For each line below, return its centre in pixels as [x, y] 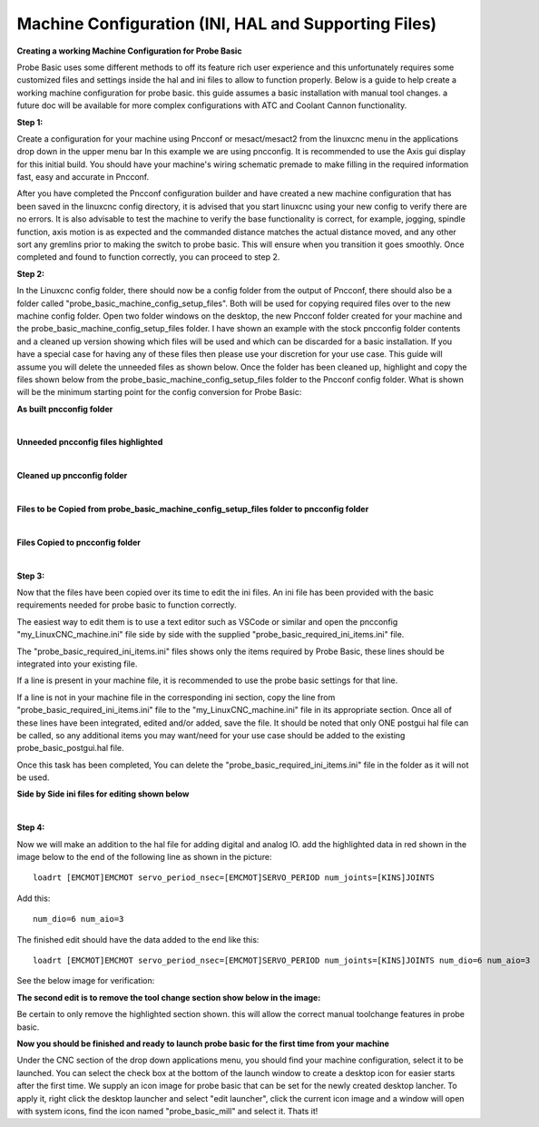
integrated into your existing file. [77, 664]
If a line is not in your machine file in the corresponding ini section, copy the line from [176, 697]
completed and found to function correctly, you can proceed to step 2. [148, 257]
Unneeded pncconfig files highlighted [90, 442]
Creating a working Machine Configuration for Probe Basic [129, 51]
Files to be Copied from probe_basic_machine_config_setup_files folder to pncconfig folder [193, 509]
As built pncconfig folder [65, 409]
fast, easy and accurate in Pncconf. [83, 177]
